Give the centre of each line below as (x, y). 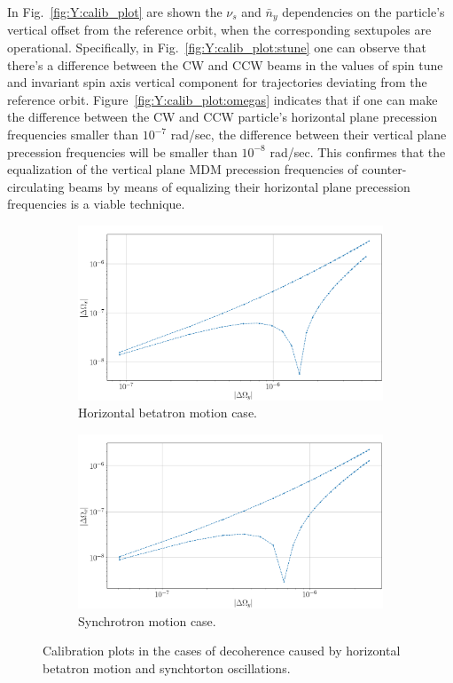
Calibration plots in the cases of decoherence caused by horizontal (222, 651)
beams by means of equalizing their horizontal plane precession (239, 186)
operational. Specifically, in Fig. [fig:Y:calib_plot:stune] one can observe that (217, 48)
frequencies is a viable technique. (96, 204)
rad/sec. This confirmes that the (358, 151)
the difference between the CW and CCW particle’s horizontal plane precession (223, 117)
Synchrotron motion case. (147, 620)
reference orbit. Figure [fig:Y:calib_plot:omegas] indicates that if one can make (223, 99)
